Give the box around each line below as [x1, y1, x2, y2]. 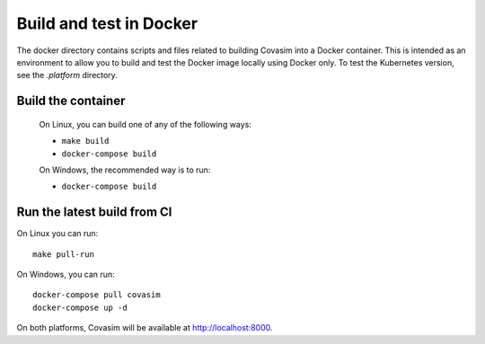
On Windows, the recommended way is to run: [39, 164, 211, 175]
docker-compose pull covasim [32, 290, 161, 300]
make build [61, 136, 110, 146]
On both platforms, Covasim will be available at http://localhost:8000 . [16, 322, 273, 333]
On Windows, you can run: [16, 269, 116, 279]
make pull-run [32, 249, 94, 260]
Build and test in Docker [16, 13, 198, 33]
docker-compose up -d [32, 302, 128, 313]
